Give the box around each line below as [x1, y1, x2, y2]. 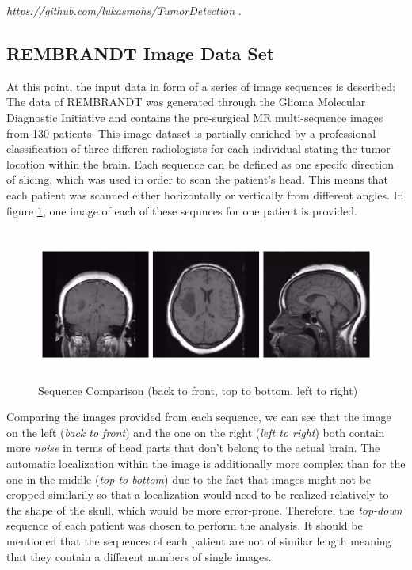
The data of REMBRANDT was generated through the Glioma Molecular [6, 93, 366, 110]
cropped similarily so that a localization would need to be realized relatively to [6, 486, 389, 503]
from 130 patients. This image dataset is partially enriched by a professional [6, 124, 376, 141]
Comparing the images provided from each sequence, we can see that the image [6, 408, 391, 425]
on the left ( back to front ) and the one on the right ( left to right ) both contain [6, 424, 385, 440]
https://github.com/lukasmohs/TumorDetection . [6, 2, 242, 18]
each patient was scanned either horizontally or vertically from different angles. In [6, 186, 404, 203]
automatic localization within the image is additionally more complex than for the [6, 455, 406, 472]
